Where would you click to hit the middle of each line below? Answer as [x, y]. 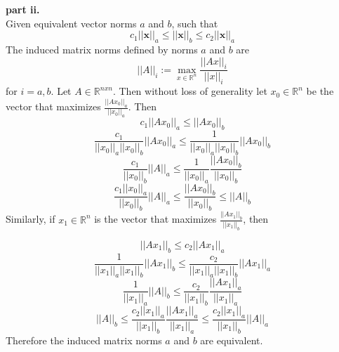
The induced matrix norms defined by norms [102, 49]
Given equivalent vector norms [71, 23]
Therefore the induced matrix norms [84, 340]
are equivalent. [232, 340]
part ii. [23, 9]
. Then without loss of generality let [190, 91]
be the [320, 91]
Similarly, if [31, 219]
